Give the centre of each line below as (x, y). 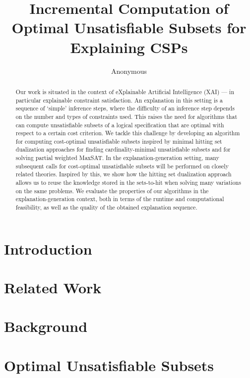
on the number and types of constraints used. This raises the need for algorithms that (126, 116)
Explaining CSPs (129, 47)
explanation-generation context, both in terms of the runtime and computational (120, 199)
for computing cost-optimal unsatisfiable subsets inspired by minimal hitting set (119, 141)
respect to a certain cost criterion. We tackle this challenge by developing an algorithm (128, 133)
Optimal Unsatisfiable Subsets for (129, 27)
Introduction (48, 248)
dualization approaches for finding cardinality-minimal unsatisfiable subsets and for (123, 149)
